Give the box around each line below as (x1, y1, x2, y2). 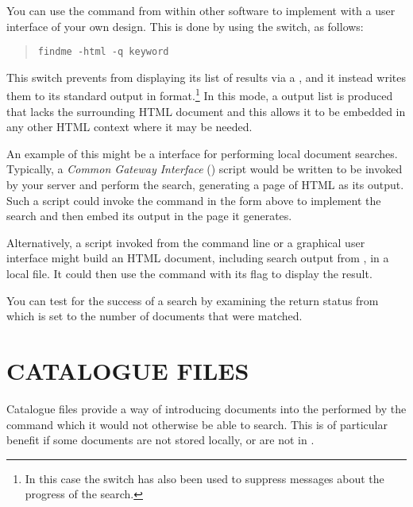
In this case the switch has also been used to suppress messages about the (25, 470, 384, 486)
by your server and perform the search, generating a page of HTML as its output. (6, 176, 404, 193)
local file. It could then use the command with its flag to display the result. (6, 265, 372, 282)
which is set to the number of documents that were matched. (6, 308, 303, 324)
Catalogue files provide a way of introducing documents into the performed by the (6, 400, 407, 416)
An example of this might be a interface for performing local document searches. (6, 145, 398, 161)
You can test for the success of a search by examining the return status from (6, 292, 379, 308)
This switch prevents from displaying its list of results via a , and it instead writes (6, 68, 406, 85)
